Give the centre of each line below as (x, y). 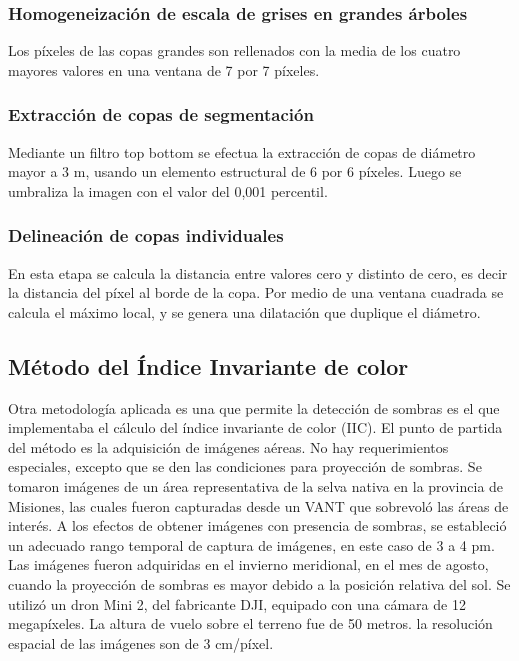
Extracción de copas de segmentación (161, 114)
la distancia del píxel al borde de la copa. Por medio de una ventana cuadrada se (256, 292)
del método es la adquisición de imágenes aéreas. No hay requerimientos (228, 446)
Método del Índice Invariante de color (208, 365)
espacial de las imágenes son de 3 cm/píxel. (141, 642)
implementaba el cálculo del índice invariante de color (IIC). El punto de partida (255, 427)
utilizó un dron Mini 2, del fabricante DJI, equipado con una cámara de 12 (237, 603)
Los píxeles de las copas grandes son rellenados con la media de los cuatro (234, 50)
